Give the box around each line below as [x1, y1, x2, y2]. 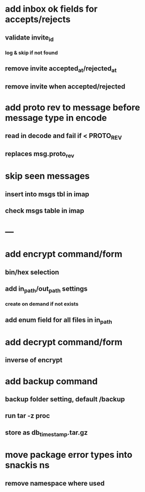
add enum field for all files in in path [5, 316, 112, 325]
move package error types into [5, 449, 133, 461]
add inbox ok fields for [5, 3, 98, 15]
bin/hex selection [5, 268, 60, 276]
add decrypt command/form [5, 337, 123, 348]
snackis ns [5, 460, 50, 471]
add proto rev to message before [5, 102, 140, 113]
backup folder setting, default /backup [5, 395, 125, 403]
